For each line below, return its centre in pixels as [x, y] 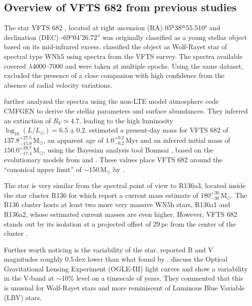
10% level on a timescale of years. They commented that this [152, 278]
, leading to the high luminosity [126, 120]
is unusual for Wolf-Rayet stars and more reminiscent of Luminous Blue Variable [124, 288]
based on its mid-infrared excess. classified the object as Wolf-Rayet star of [116, 47]
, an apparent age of [73, 140]
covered [15, 66]
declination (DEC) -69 [37, 37]
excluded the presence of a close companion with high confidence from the [114, 75]
